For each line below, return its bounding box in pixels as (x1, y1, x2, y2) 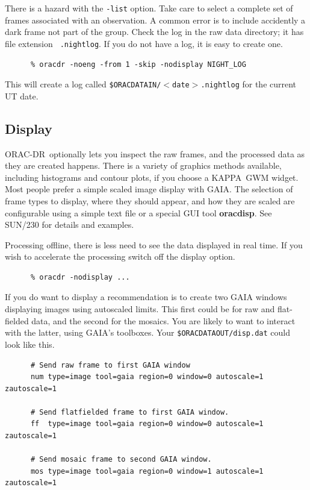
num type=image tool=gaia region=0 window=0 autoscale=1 (30, 372, 264, 382)
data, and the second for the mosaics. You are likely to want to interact (31, 314, 296, 327)
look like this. (5, 338, 55, 350)
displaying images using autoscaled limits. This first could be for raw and (5, 303, 275, 315)
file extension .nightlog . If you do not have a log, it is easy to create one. (5, 37, 283, 49)
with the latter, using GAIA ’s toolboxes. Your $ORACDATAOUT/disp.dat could (5, 326, 290, 339)
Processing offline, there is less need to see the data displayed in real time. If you (5, 238, 303, 251)
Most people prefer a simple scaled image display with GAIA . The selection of (5, 183, 293, 195)
